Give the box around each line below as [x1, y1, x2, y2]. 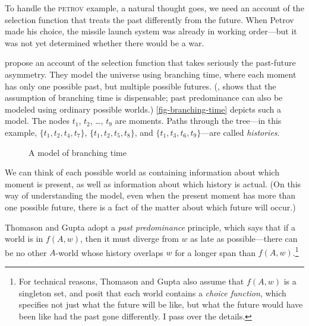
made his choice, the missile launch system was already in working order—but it [5, 25, 297, 37]
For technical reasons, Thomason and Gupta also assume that [18, 274, 244, 287]
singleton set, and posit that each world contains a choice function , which [18, 286, 286, 299]
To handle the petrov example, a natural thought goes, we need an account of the [5, 2, 304, 14]
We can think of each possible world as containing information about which [5, 166, 279, 178]
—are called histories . [201, 126, 280, 138]
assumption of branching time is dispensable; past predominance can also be [5, 91, 283, 104]
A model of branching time [29, 146, 127, 158]
